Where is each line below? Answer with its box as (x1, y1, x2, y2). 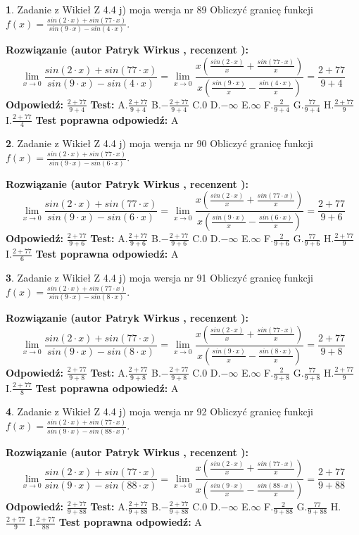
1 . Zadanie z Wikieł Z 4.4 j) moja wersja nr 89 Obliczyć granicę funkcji (6, 2, 313, 16)
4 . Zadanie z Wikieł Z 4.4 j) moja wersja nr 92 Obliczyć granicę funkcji (6, 404, 313, 419)
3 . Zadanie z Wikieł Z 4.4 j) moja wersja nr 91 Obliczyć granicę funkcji (6, 270, 313, 284)
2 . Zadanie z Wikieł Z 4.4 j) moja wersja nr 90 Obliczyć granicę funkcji (6, 136, 313, 151)
